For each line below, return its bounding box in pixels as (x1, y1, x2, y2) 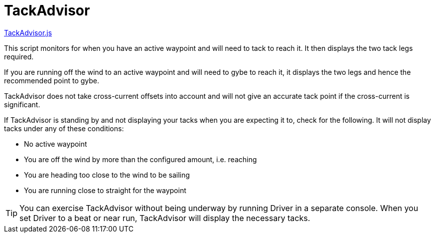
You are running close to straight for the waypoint (24, 186, 186, 195)
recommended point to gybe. (4, 76, 100, 85)
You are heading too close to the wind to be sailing (24, 170, 190, 179)
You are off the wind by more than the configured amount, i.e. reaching (24, 155, 257, 164)
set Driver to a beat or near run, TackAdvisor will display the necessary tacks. (19, 213, 310, 223)
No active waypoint (24, 139, 87, 148)
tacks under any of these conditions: (4, 124, 124, 133)
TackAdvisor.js (4, 28, 52, 37)
